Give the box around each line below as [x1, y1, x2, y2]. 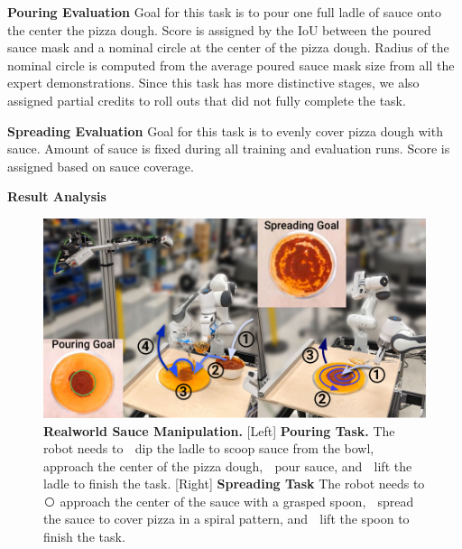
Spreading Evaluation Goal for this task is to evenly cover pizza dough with [7, 121, 443, 140]
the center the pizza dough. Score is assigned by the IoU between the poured [7, 20, 431, 39]
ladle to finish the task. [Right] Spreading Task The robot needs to [43, 474, 425, 493]
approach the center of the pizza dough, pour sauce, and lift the [43, 456, 412, 475]
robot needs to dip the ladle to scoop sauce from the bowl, [43, 439, 374, 458]
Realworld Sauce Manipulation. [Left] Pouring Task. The [43, 421, 395, 440]
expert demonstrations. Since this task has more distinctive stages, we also [7, 73, 420, 92]
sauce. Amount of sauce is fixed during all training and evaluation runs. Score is [7, 139, 450, 158]
